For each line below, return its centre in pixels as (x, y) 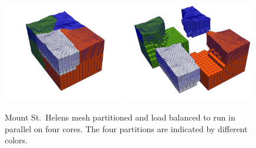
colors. (16, 140)
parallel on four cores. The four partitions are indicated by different (126, 128)
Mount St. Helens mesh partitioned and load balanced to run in (120, 117)
